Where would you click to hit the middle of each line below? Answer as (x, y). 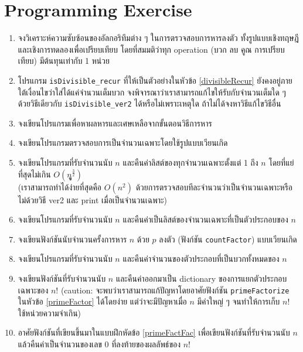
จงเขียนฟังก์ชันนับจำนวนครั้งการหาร (72, 239)
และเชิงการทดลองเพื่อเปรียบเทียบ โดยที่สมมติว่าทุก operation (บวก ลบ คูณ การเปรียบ (151, 49)
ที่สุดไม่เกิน (34, 174)
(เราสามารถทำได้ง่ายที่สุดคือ (60, 187)
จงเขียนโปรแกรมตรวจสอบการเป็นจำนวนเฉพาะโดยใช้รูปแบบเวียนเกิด (123, 143)
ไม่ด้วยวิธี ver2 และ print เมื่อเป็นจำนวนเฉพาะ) (93, 199)
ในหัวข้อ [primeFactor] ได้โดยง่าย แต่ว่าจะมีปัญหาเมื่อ (102, 301)
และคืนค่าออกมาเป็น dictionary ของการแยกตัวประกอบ (201, 278)
